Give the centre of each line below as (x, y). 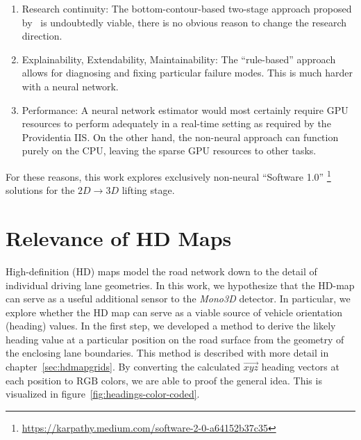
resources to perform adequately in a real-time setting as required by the (176, 123)
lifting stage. (148, 190)
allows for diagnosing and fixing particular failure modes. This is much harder (187, 73)
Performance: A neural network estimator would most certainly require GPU (185, 109)
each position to (40, 380)
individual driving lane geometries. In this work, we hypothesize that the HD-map (180, 285)
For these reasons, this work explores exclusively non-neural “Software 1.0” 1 (168, 175)
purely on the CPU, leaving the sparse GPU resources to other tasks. (169, 150)
